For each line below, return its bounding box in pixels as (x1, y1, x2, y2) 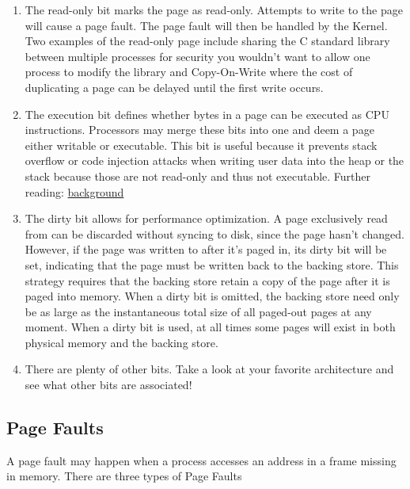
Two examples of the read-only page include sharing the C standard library (25, 32, 390, 49)
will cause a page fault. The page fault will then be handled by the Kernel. (25, 17, 388, 33)
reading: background (25, 183, 124, 200)
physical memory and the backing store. (25, 334, 218, 350)
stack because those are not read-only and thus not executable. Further (25, 167, 371, 184)
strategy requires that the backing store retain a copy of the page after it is (25, 272, 390, 288)
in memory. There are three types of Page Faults (6, 468, 242, 484)
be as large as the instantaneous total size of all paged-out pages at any (25, 303, 372, 319)
